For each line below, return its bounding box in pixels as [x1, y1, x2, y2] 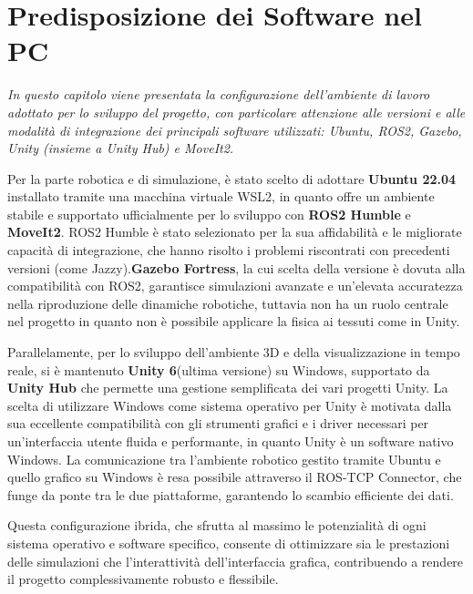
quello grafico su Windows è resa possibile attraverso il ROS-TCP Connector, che [7, 467, 462, 486]
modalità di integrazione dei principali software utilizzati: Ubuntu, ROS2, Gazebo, [7, 120, 462, 139]
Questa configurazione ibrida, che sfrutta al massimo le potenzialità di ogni [7, 516, 427, 535]
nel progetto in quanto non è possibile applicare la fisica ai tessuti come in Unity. [7, 312, 460, 331]
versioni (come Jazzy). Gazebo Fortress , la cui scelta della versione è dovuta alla [7, 258, 466, 277]
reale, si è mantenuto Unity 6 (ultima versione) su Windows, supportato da [7, 360, 430, 379]
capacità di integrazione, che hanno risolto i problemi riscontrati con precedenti [7, 241, 450, 260]
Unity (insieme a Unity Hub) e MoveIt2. [7, 138, 234, 158]
